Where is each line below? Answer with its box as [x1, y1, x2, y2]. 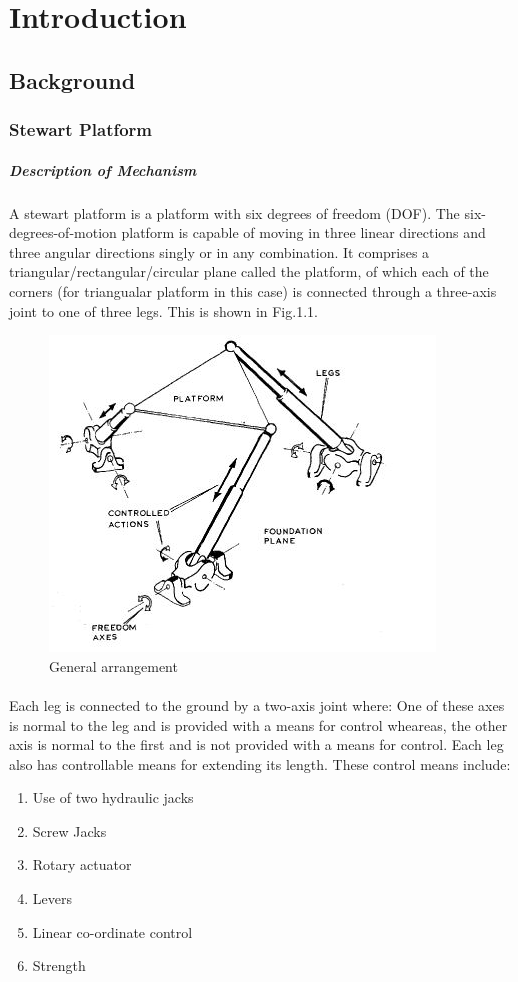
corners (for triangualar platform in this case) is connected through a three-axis [9, 280, 497, 301]
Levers [32, 888, 72, 909]
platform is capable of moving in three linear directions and [121, 222, 486, 243]
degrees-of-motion [9, 222, 117, 243]
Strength [32, 955, 86, 976]
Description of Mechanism [9, 159, 197, 180]
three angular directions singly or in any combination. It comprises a [9, 241, 430, 262]
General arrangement [49, 655, 178, 676]
